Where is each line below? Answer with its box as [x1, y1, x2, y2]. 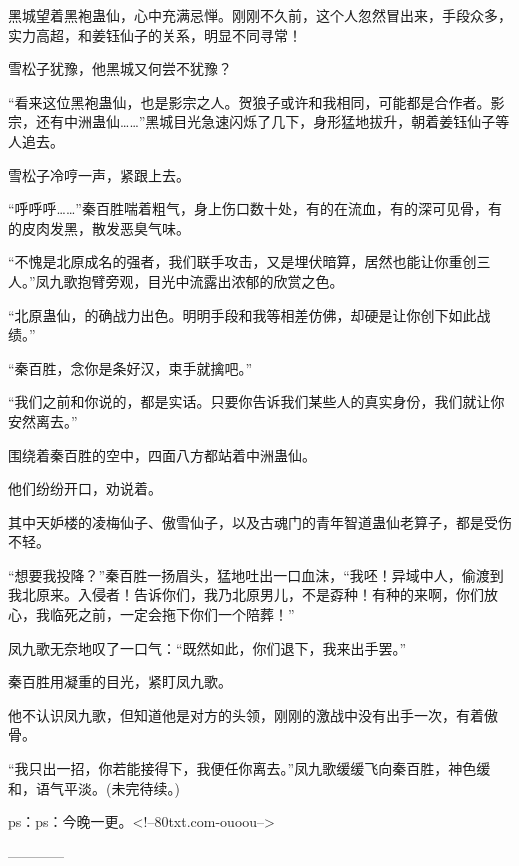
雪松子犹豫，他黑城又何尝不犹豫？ [8, 58, 232, 79]
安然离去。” [8, 410, 78, 431]
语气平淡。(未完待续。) [35, 777, 180, 798]
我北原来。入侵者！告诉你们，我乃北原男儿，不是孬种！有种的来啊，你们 [8, 584, 484, 605]
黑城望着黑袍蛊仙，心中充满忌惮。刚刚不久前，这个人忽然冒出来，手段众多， [8, 5, 512, 25]
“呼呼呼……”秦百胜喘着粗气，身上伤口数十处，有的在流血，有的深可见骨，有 [8, 198, 502, 219]
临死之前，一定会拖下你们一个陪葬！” [49, 604, 295, 625]
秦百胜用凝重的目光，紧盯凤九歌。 [8, 671, 232, 692]
